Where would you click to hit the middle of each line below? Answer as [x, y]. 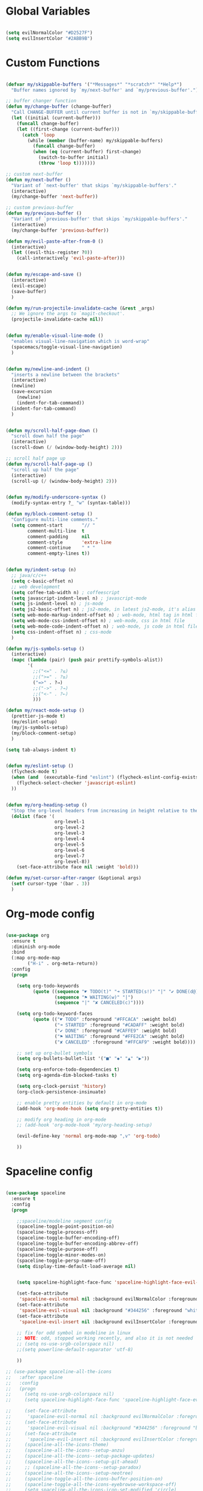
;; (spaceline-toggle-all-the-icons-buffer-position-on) [85, 1479]
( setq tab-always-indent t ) [41, 750]
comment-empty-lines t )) [59, 554]
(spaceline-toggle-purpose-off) [57, 1249]
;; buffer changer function [41, 101]
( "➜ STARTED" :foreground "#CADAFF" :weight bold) [120, 1025]
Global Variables [48, 11]
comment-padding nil [59, 536]
